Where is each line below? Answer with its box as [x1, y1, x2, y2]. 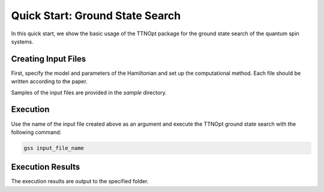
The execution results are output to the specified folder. [11, 178, 149, 185]
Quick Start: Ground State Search [11, 9, 181, 22]
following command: [11, 129, 62, 136]
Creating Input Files [11, 54, 86, 64]
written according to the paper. [11, 78, 88, 85]
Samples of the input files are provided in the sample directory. [11, 89, 167, 96]
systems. [11, 38, 34, 45]
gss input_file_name [23, 144, 84, 151]
